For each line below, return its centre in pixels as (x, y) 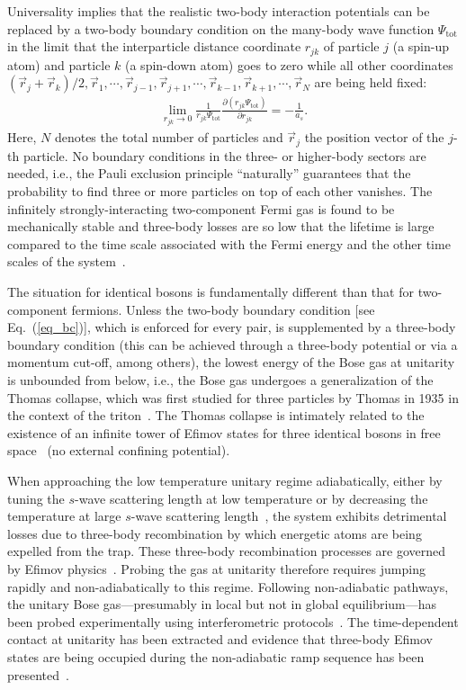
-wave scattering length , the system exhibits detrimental (289, 516)
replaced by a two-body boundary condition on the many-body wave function (221, 28)
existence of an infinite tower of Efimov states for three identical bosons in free (224, 432)
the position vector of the (374, 137)
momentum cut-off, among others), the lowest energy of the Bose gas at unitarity (231, 362)
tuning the (36, 498)
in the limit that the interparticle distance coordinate (154, 46)
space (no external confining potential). (119, 450)
